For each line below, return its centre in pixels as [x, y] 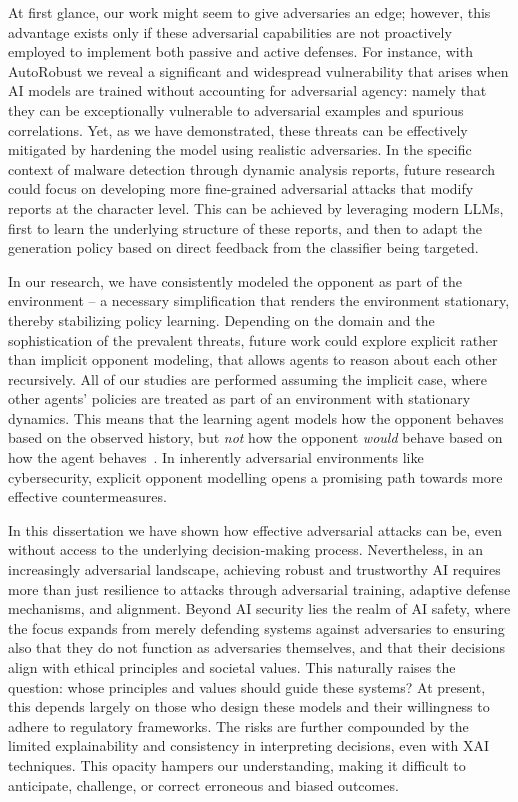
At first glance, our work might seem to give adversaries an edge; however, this [249, 12]
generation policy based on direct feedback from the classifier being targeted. [243, 247]
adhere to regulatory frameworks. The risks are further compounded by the [238, 725]
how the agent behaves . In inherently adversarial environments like [216, 457]
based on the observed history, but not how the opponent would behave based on [255, 437]
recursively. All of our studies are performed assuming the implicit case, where [248, 378]
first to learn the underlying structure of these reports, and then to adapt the [245, 227]
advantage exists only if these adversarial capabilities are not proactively [230, 31]
